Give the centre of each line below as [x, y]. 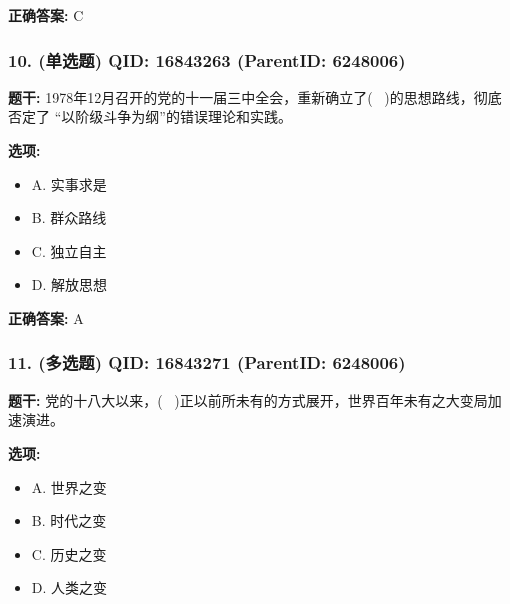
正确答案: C [46, 15]
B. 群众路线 [69, 217]
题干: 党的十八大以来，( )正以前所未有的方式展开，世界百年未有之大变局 [248, 399]
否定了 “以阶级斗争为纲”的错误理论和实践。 [150, 116]
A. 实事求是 [69, 183]
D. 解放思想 [69, 284]
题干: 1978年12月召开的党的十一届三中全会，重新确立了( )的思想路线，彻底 [255, 96]
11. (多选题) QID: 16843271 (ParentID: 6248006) [207, 362]
